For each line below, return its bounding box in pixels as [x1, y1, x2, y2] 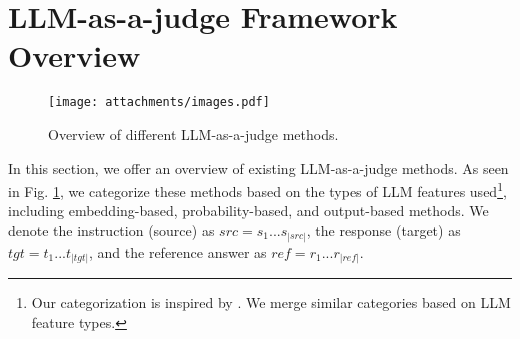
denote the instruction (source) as [8, 220, 215, 240]
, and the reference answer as [89, 241, 267, 262]
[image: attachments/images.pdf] [48, 95, 270, 110]
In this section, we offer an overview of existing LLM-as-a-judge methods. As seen [8, 157, 509, 178]
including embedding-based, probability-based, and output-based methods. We [8, 200, 489, 221]
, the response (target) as [306, 220, 461, 240]
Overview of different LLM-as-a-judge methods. [48, 123, 339, 144]
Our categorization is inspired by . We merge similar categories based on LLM [31, 292, 511, 313]
